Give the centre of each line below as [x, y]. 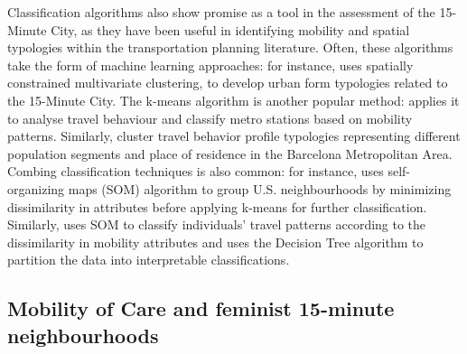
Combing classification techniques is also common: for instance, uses [196, 171]
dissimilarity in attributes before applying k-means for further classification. [217, 206]
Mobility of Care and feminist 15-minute [201, 308]
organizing [36, 188]
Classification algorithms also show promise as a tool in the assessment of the [221, 12]
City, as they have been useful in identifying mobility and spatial [230, 29]
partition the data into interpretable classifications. [149, 260]
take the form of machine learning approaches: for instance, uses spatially [210, 65]
